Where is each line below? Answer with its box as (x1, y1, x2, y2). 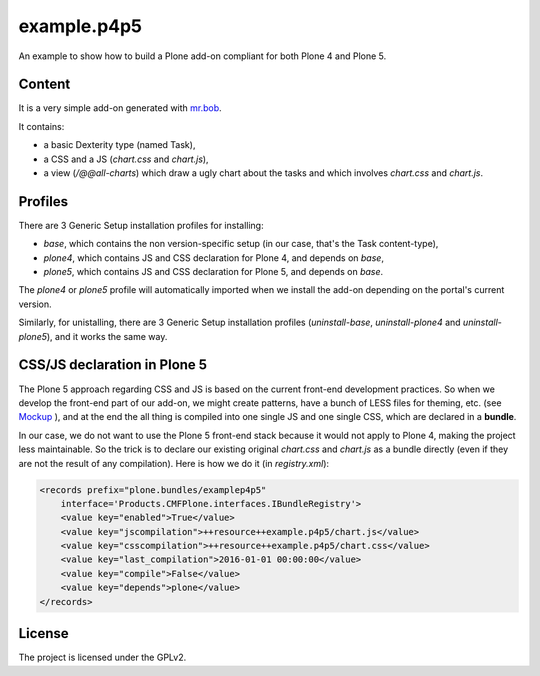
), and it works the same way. (46, 330, 168, 342)
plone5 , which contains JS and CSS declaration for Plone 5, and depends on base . (43, 266, 384, 278)
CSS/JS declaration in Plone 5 (18, 356, 208, 374)
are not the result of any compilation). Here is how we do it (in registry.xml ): (18, 457, 330, 469)
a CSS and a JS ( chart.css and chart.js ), (43, 153, 209, 165)
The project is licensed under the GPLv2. (18, 651, 187, 664)
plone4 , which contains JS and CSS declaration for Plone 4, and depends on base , (43, 251, 385, 264)
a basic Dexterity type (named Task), (43, 139, 196, 151)
